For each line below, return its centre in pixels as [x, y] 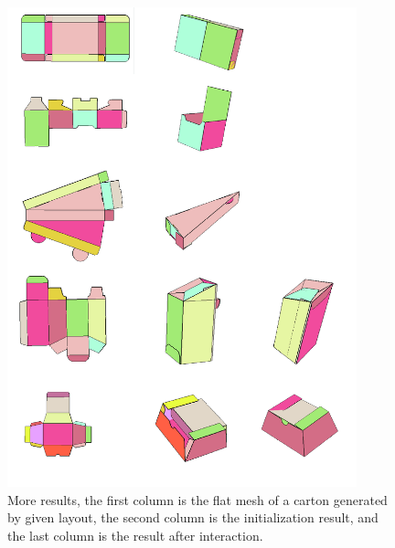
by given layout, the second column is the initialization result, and [193, 517]
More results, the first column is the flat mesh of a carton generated [197, 499]
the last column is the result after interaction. [135, 535]
